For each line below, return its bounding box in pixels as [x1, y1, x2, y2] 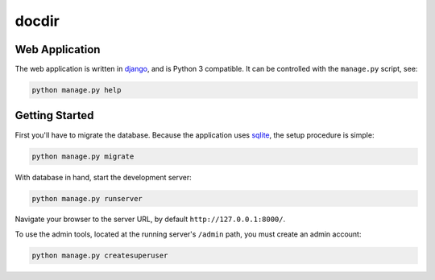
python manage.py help [31, 85, 122, 95]
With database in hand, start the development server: [14, 172, 193, 182]
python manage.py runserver [31, 194, 143, 203]
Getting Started [14, 109, 94, 122]
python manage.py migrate [31, 151, 135, 161]
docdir [14, 12, 60, 30]
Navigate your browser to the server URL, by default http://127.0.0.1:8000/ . [14, 214, 286, 224]
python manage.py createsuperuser [31, 250, 168, 260]
